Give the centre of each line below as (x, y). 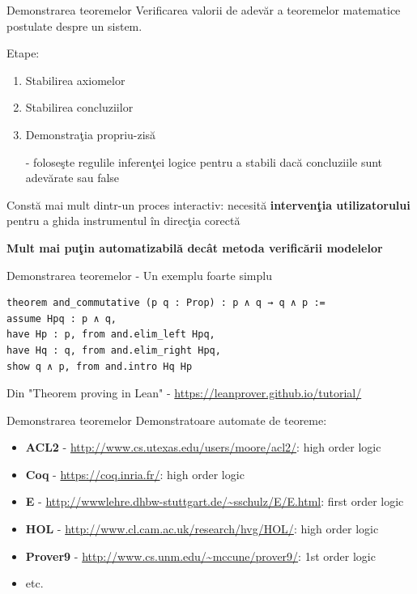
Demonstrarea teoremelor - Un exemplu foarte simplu (139, 275)
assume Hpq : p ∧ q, (62, 318)
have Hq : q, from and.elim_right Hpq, (114, 350)
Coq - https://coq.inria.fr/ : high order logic (135, 474)
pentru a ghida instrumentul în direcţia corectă (123, 221)
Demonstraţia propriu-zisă (91, 134)
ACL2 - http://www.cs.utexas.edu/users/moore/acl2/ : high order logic (203, 447)
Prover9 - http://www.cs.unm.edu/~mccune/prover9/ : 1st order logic (200, 556)
